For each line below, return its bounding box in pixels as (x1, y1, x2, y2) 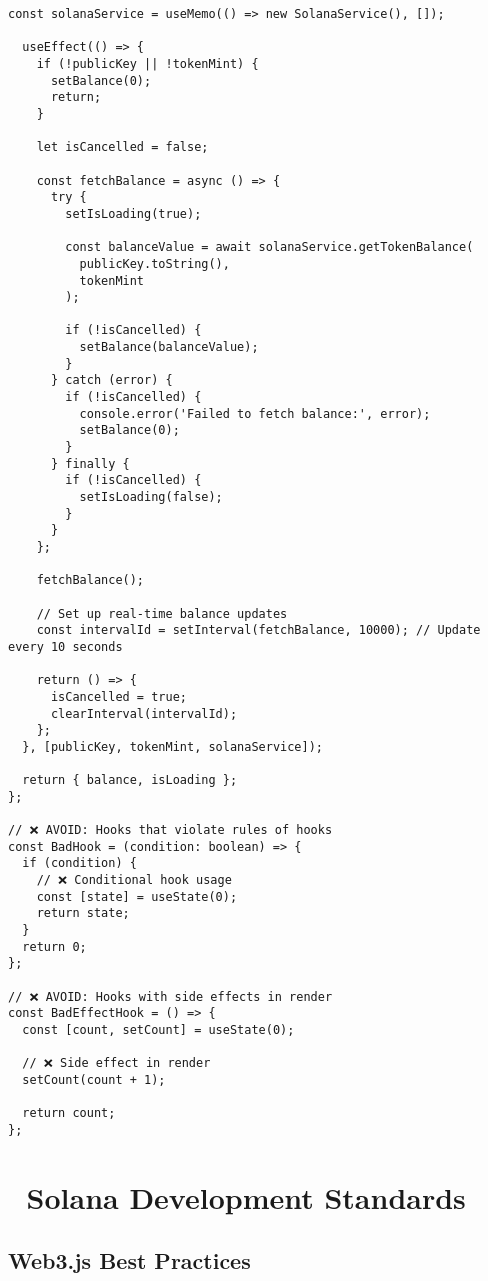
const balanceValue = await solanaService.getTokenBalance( (65, 240, 474, 255)
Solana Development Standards (26, 1176, 466, 1217)
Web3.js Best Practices (8, 1245, 251, 1276)
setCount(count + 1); (22, 1073, 166, 1087)
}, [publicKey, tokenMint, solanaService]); (22, 739, 323, 754)
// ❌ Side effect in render (22, 1056, 211, 1071)
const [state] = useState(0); (36, 889, 238, 904)
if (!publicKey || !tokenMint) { (36, 56, 259, 71)
